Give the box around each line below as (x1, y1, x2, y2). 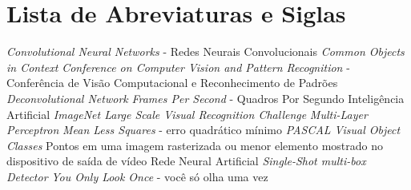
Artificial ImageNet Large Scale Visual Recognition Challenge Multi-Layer (6, 105, 368, 122)
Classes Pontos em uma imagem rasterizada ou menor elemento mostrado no (6, 137, 383, 153)
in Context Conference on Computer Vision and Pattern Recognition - (6, 58, 350, 75)
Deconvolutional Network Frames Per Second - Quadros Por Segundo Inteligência (6, 89, 405, 106)
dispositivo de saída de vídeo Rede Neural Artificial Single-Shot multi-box (6, 152, 366, 169)
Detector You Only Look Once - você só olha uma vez (6, 168, 268, 184)
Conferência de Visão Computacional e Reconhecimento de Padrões (6, 74, 338, 91)
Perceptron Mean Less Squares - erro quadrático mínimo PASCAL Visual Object (6, 121, 401, 138)
